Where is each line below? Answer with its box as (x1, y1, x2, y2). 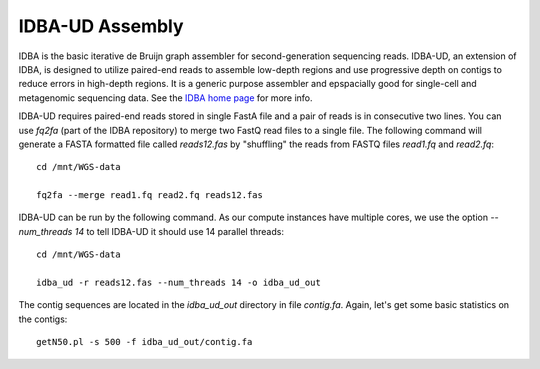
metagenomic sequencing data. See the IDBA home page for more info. (18, 91, 314, 104)
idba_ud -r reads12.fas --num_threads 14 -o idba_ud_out (36, 277, 322, 289)
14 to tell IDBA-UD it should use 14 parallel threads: (74, 225, 285, 237)
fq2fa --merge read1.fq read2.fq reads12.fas (36, 190, 264, 201)
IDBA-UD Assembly (18, 15, 184, 37)
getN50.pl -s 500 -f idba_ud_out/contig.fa (36, 336, 253, 348)
